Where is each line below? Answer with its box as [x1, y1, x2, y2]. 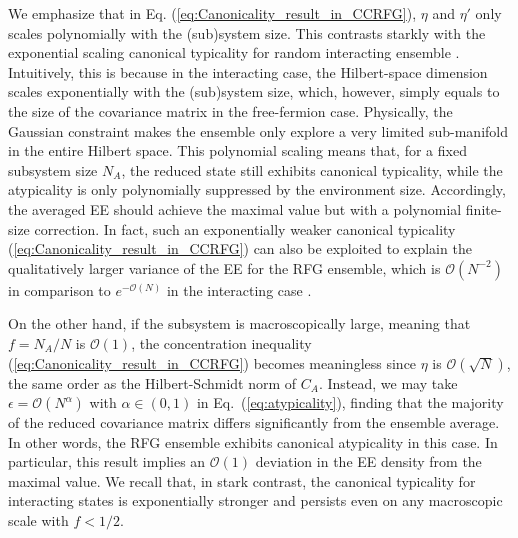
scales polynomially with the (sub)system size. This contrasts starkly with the [8, 22, 486, 43]
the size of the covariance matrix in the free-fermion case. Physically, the [8, 100, 453, 121]
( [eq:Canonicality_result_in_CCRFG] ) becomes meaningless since [8, 352, 417, 373]
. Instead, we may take [318, 372, 458, 393]
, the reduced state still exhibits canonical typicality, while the [121, 159, 503, 180]
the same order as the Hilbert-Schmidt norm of [8, 372, 297, 393]
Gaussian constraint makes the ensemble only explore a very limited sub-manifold [8, 120, 508, 141]
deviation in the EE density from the [255, 451, 482, 472]
